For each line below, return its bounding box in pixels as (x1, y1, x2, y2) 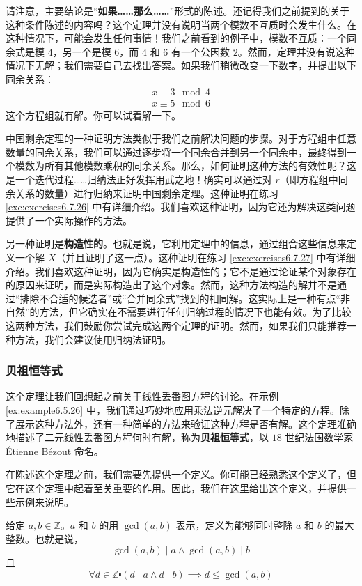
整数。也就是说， (6, 531, 84, 546)
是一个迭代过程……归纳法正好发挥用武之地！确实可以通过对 (6, 172, 272, 186)
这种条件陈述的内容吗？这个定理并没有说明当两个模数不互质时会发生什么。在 (6, 17, 356, 31)
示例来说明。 (15, 494, 74, 509)
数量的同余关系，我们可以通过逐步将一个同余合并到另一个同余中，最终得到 (6, 144, 347, 159)
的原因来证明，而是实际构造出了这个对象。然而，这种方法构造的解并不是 (6, 277, 337, 292)
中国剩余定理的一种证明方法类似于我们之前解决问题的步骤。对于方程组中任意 (6, 131, 356, 146)
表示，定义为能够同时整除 (175, 518, 293, 532)
